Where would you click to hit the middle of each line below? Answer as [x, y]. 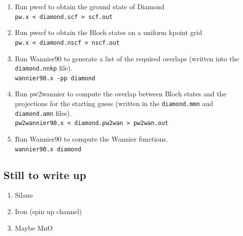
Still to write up [45, 174]
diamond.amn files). [43, 113]
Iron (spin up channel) [48, 211]
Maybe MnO [34, 227]
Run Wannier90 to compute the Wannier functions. [91, 138]
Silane [24, 195]
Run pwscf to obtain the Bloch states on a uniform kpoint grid [108, 32]
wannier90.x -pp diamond [55, 78]
